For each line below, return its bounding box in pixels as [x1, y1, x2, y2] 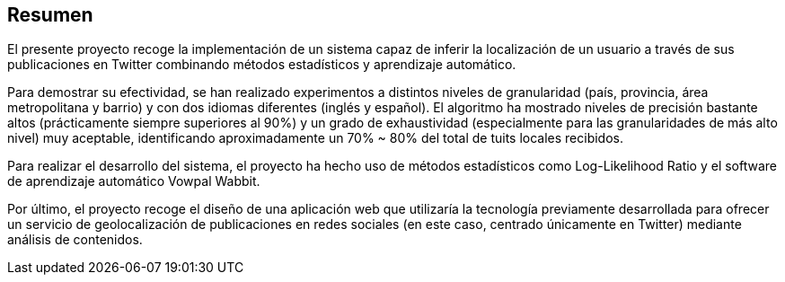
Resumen [7, 4, 93, 26]
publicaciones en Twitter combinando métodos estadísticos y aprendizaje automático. [7, 57, 516, 73]
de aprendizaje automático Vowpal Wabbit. [7, 173, 260, 189]
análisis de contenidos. [7, 232, 143, 248]
